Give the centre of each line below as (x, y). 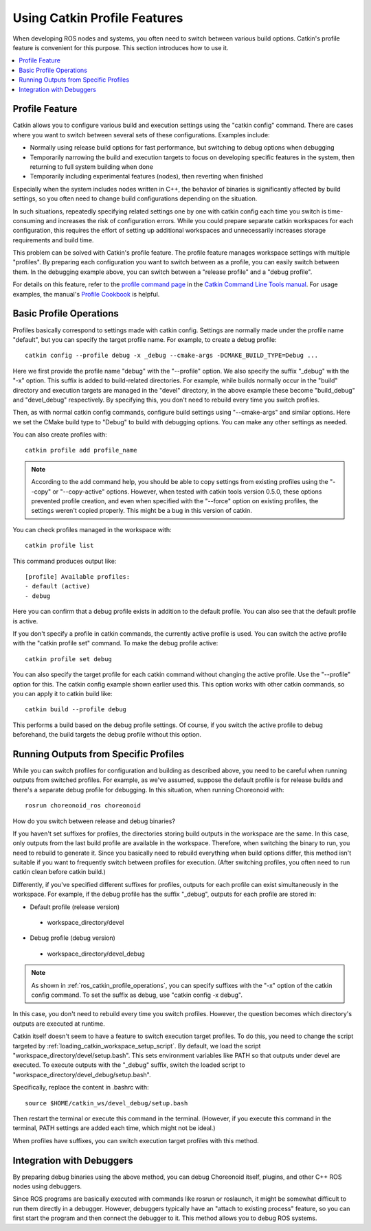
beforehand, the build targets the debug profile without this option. (107, 735)
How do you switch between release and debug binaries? (94, 821)
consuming (29, 220)
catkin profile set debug (69, 659)
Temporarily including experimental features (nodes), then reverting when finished (147, 176)
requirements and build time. (53, 240)
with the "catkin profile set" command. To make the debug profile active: (115, 643)
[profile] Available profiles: (78, 576)
